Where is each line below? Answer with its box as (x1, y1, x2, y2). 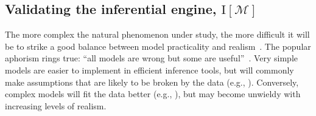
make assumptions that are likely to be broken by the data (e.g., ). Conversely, (5, 75, 299, 88)
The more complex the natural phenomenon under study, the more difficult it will (5, 28, 310, 41)
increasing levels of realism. (5, 99, 107, 112)
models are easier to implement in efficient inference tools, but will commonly (5, 63, 294, 76)
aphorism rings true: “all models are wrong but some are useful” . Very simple (5, 52, 298, 64)
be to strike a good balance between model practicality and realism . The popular (5, 39, 311, 52)
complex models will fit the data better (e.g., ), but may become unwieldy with (5, 87, 301, 100)
